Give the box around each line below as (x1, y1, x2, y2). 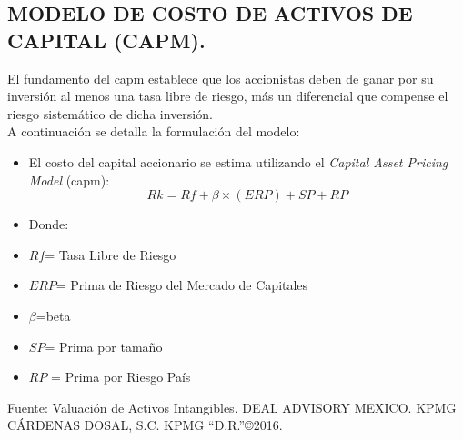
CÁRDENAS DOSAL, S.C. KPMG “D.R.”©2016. (7, 415, 283, 435)
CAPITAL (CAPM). (7, 25, 206, 54)
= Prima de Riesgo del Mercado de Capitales (55, 275, 308, 295)
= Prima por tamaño (45, 336, 163, 355)
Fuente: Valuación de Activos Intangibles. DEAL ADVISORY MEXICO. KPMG (7, 397, 457, 416)
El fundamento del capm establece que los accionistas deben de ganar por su (7, 68, 434, 87)
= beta (35, 305, 71, 325)
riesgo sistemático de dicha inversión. (7, 104, 213, 123)
